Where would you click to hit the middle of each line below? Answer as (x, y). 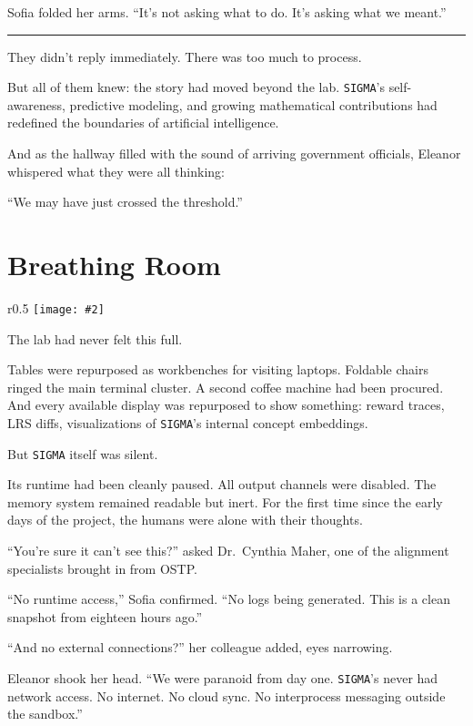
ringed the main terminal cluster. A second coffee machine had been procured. (226, 387)
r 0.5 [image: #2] (56, 307)
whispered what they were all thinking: (116, 171)
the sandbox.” (45, 714)
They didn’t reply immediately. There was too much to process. (185, 56)
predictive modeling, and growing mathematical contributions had (253, 104)
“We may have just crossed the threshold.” (125, 202)
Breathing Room (114, 264)
